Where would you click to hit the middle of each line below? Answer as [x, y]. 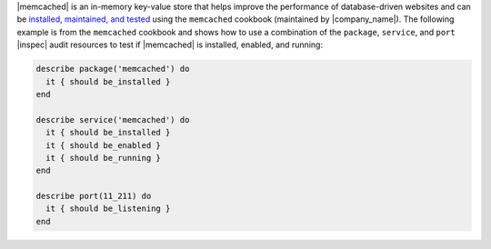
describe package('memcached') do [113, 69]
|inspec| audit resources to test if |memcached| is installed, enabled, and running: [170, 45]
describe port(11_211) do [94, 196]
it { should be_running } [103, 158]
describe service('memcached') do [113, 120]
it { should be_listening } [108, 209]
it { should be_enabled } [103, 145]
